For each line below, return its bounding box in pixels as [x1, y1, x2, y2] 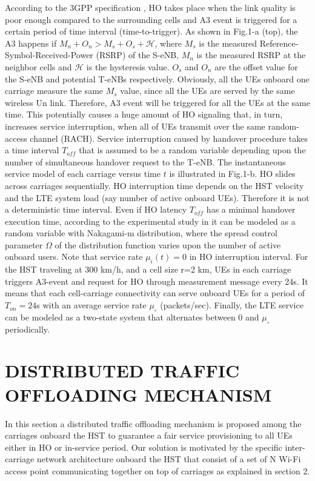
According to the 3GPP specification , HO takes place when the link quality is [5, 1, 296, 13]
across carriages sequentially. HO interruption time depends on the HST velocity [5, 179, 304, 191]
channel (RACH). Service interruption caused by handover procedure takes [30, 131, 308, 144]
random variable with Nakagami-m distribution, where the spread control [5, 227, 277, 239]
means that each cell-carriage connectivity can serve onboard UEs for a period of [5, 287, 305, 299]
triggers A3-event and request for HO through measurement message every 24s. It [5, 274, 308, 287]
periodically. [5, 322, 50, 335]
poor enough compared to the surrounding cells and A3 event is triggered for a [5, 13, 297, 25]
